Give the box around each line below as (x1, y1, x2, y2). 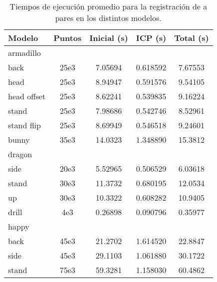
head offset (8, 90, 46, 102)
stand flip (8, 119, 41, 131)
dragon (8, 148, 32, 160)
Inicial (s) (89, 32, 128, 43)
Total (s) (174, 32, 209, 43)
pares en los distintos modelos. (55, 12, 162, 23)
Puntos (53, 32, 82, 43)
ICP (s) (136, 32, 167, 43)
